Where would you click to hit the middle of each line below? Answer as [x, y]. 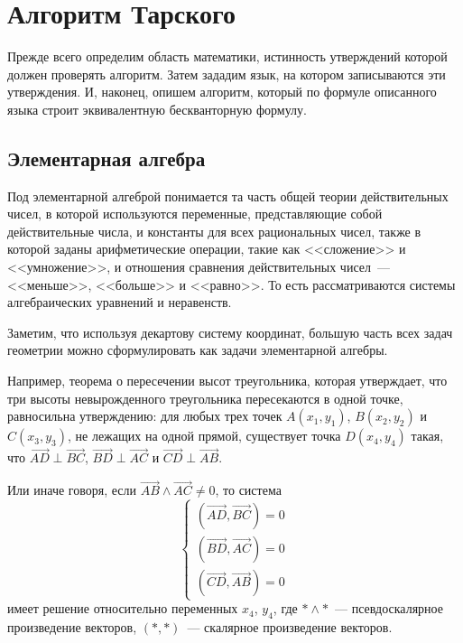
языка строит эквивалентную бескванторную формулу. [157, 109]
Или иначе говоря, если [72, 490]
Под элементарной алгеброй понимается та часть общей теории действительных [228, 196]
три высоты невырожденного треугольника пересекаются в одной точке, [205, 398]
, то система [248, 490]
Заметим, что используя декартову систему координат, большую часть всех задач [230, 332]
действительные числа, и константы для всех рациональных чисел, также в [214, 231]
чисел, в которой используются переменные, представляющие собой [195, 214]
